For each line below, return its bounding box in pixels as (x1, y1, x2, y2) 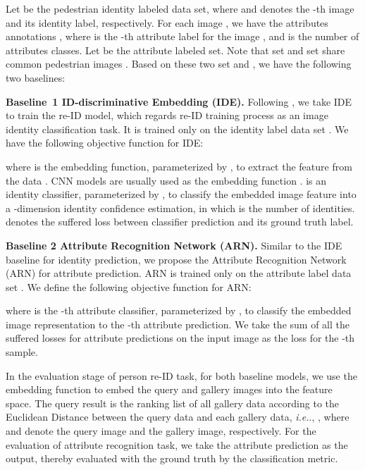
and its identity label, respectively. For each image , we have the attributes (6, 15, 328, 30)
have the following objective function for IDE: (6, 135, 204, 150)
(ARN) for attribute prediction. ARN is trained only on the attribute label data (6, 266, 352, 280)
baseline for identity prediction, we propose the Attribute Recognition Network (6, 252, 347, 266)
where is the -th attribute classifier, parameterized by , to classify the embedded (6, 303, 352, 318)
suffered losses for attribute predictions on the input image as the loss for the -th (6, 330, 355, 345)
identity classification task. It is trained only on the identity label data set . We (6, 121, 349, 136)
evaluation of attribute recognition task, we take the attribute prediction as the (6, 437, 348, 452)
